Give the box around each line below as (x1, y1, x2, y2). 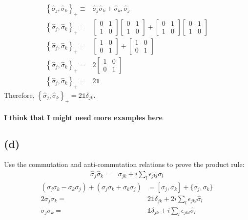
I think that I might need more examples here (4, 112, 163, 123)
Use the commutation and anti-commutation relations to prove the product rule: (4, 159, 245, 169)
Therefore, (4, 90, 35, 100)
